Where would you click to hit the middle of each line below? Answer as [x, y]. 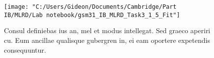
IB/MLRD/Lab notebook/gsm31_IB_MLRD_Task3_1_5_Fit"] [92, 15]
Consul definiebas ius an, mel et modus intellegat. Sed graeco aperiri [107, 30]
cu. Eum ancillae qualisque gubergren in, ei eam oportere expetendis [107, 40]
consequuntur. [25, 49]
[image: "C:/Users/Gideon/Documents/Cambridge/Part [90, 7]
